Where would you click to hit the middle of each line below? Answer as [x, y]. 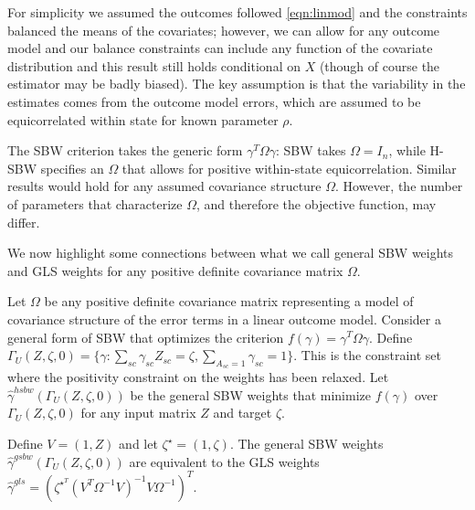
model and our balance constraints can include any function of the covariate [220, 48]
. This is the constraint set [367, 355]
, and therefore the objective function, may [317, 203]
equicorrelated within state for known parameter [143, 119]
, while [407, 150]
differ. [24, 222]
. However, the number [399, 186]
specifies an [72, 168]
